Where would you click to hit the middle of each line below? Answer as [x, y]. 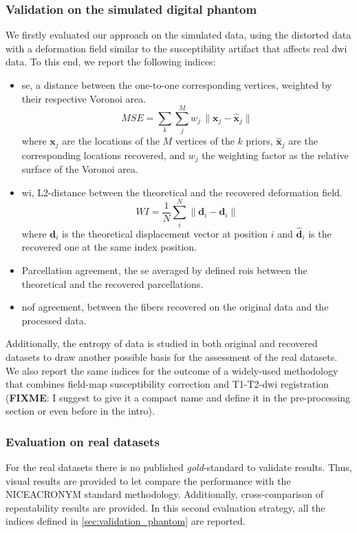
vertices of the [205, 141]
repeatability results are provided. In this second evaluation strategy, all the [165, 507]
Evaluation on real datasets [83, 441]
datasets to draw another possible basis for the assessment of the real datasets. [172, 356]
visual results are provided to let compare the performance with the [148, 480]
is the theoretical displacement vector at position [165, 233]
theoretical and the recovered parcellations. [112, 283]
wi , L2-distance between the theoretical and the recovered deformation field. [182, 192]
